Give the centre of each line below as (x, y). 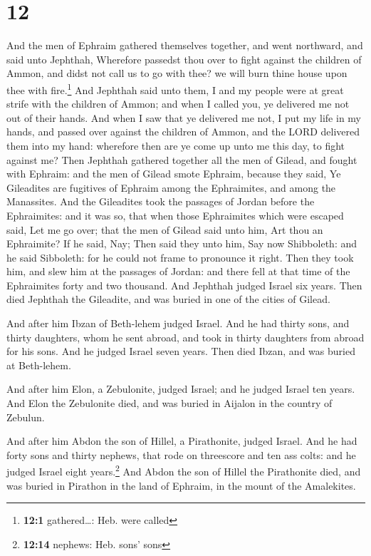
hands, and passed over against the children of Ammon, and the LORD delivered (183, 132)
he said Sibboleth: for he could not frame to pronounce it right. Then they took (180, 257)
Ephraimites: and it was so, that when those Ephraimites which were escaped (175, 215)
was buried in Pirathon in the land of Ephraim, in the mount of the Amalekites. (181, 485)
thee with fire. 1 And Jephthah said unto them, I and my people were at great (175, 88)
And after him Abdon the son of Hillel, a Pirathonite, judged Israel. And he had (182, 441)
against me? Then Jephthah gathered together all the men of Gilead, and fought (182, 159)
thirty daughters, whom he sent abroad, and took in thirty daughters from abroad (185, 337)
